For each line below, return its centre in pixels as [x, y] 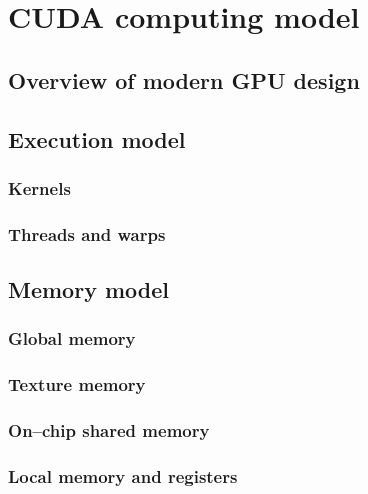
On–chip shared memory [109, 430]
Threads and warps [87, 233]
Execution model [97, 138]
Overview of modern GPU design [184, 79]
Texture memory [77, 384]
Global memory [72, 338]
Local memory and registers [123, 475]
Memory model [88, 289]
